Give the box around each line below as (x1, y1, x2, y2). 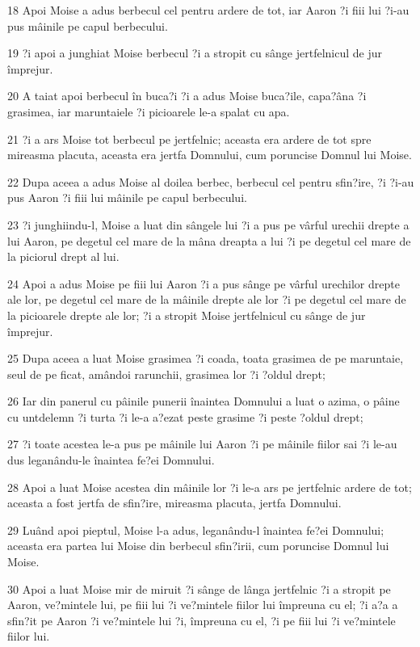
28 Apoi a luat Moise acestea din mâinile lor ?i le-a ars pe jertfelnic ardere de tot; (7, 478, 412, 495)
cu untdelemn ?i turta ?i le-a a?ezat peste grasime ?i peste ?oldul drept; (7, 408, 363, 425)
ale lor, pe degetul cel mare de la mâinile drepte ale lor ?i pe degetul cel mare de (7, 291, 406, 308)
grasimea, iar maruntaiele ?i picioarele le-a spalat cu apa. (7, 103, 290, 120)
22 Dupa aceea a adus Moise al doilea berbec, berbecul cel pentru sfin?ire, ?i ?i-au (7, 173, 414, 190)
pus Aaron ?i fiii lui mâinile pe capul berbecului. (7, 189, 247, 206)
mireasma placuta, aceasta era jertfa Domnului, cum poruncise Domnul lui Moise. (7, 146, 412, 163)
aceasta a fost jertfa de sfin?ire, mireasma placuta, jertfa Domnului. (7, 494, 342, 511)
